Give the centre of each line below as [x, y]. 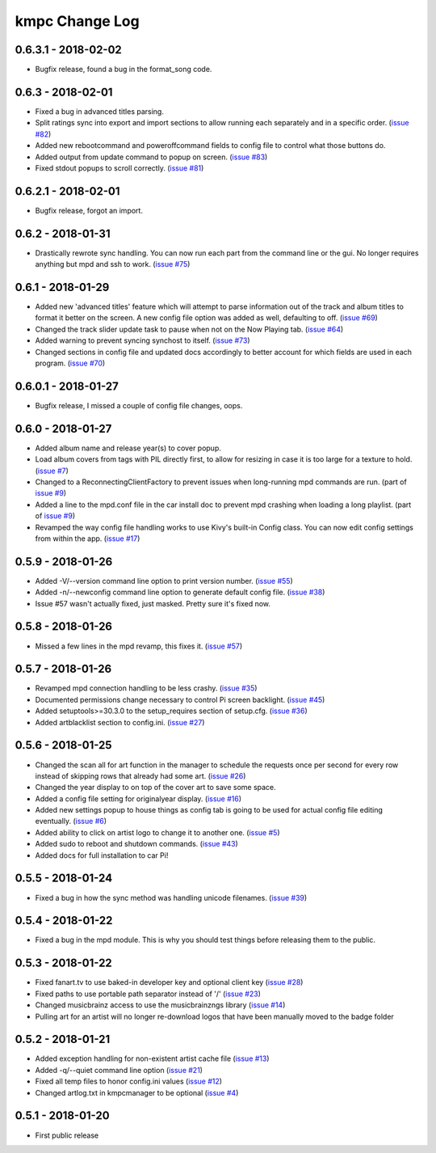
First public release [67, 1135]
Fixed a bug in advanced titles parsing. [100, 111]
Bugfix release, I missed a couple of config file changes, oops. [139, 405]
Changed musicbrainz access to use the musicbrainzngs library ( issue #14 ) [160, 1005]
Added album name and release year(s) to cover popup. [128, 448]
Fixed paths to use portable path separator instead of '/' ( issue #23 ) [148, 994]
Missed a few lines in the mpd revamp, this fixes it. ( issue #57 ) [138, 646]
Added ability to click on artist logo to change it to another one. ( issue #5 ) [157, 832]
